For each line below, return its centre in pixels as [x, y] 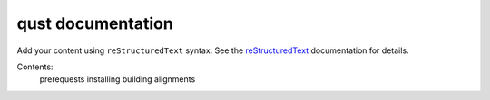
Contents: [35, 67]
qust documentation [95, 23]
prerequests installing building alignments [118, 79]
